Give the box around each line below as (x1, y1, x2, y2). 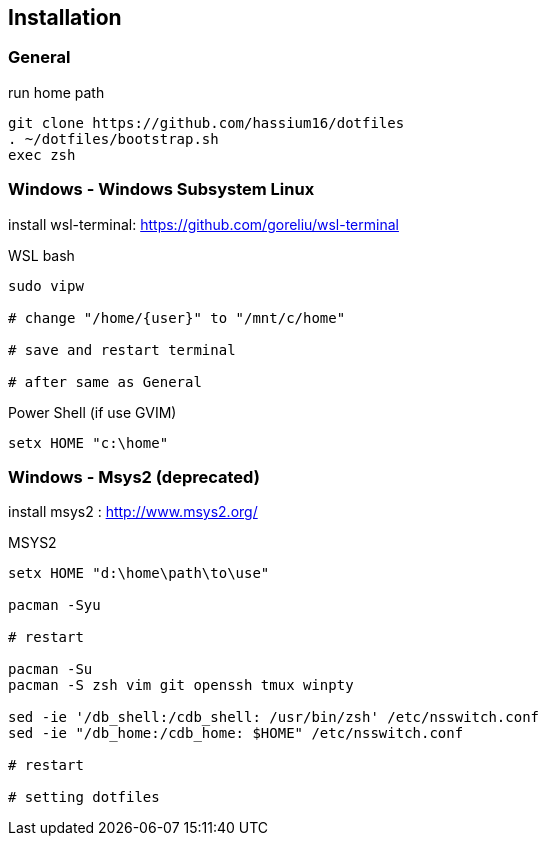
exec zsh (8, 146, 76, 163)
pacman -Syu (8, 597, 101, 614)
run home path (8, 83, 105, 101)
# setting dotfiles (8, 789, 160, 806)
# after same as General (8, 373, 202, 390)
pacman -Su (8, 661, 93, 678)
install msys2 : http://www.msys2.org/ (8, 503, 258, 521)
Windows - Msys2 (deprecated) (8, 466, 260, 487)
